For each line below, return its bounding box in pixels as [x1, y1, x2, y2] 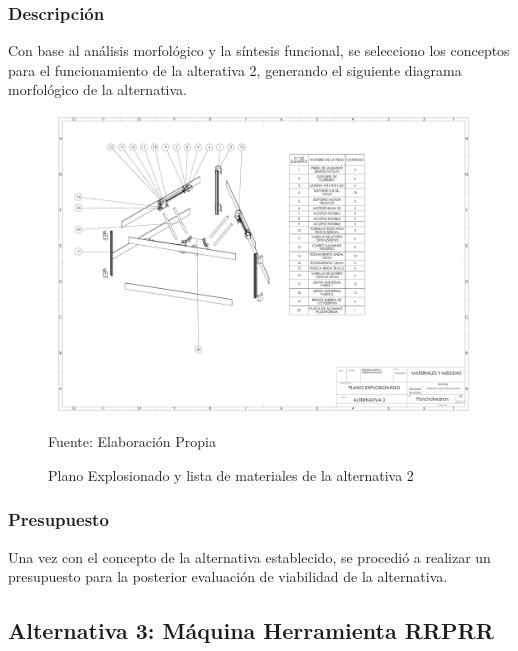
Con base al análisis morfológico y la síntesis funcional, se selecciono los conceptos [8, 40, 510, 61]
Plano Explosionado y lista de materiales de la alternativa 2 [48, 464, 414, 485]
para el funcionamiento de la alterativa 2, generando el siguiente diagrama [8, 59, 462, 80]
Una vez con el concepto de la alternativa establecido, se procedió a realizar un [8, 546, 491, 567]
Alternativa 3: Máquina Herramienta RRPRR [8, 615, 494, 646]
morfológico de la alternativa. [8, 79, 187, 100]
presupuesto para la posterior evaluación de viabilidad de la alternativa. [8, 566, 448, 587]
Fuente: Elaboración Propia [48, 431, 216, 452]
